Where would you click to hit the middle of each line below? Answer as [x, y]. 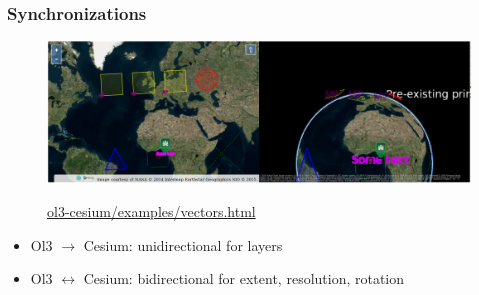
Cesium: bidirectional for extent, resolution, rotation [244, 278]
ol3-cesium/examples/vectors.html [151, 211]
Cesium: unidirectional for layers [183, 244]
